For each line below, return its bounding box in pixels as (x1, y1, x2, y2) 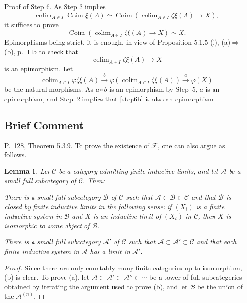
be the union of (197, 281, 243, 291)
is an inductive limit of (93, 211, 161, 221)
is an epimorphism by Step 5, (109, 84, 198, 94)
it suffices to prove (4, 19, 59, 29)
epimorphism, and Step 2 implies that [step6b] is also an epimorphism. (4, 93, 215, 103)
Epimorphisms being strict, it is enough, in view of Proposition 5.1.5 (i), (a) (4, 37, 231, 47)
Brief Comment (4, 117, 84, 132)
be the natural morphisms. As (4, 84, 94, 94)
